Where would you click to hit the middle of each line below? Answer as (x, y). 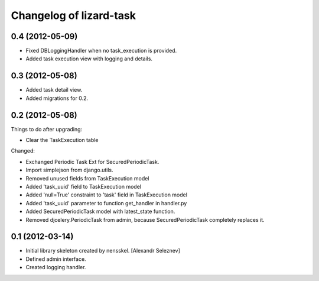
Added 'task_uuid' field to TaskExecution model (84, 187)
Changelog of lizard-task (73, 15)
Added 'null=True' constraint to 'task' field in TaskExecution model (106, 195)
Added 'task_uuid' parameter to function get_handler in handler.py (106, 203)
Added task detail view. (54, 90)
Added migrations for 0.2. (57, 98)
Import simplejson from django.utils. (69, 170)
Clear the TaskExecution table (62, 140)
